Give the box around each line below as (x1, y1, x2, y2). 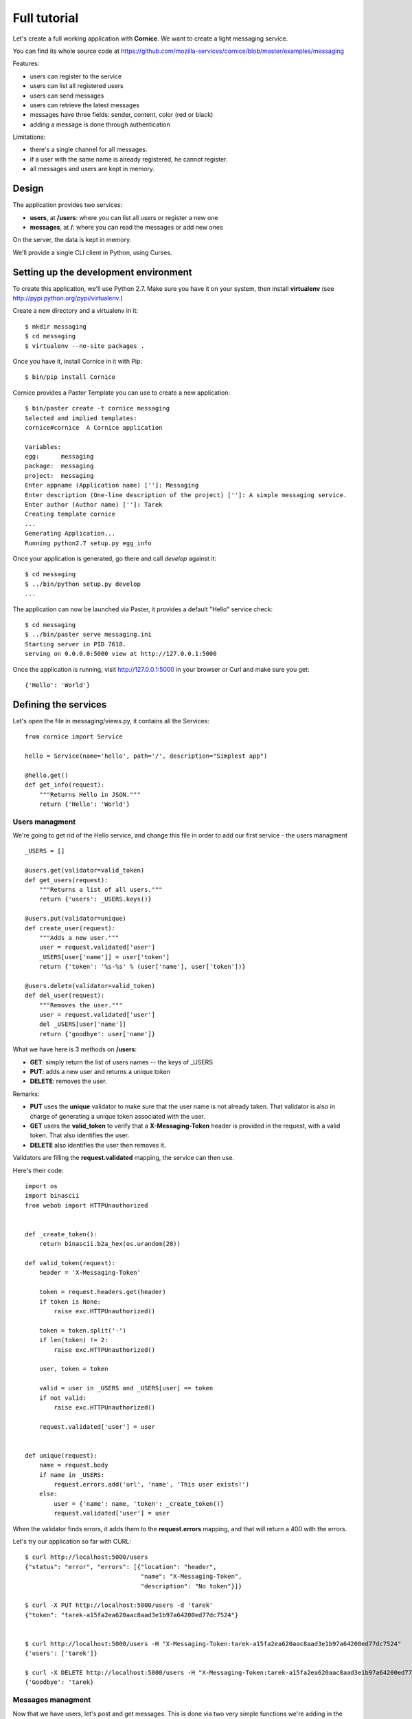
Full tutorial (12, 10, 79, 25)
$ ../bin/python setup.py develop (25, 580, 141, 588)
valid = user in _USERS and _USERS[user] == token (38, 1384, 214, 1392)
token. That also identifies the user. (30, 1131, 130, 1139)
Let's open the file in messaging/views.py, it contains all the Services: (12, 716, 209, 725)
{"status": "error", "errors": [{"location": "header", (25, 1563, 217, 1570)
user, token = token (38, 1365, 108, 1373)
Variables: (25, 443, 62, 450)
